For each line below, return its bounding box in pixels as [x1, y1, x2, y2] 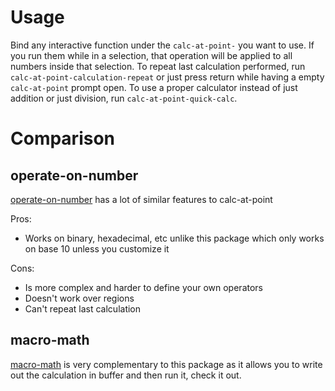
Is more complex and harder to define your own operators [24, 281, 263, 293]
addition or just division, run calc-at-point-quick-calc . [10, 92, 238, 104]
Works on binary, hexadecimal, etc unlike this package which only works [24, 232, 325, 244]
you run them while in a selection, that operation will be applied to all [10, 49, 293, 61]
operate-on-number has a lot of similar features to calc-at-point [10, 193, 273, 205]
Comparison [10, 127, 116, 150]
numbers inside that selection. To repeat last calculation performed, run [10, 60, 306, 72]
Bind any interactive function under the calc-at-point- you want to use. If [10, 39, 315, 51]
